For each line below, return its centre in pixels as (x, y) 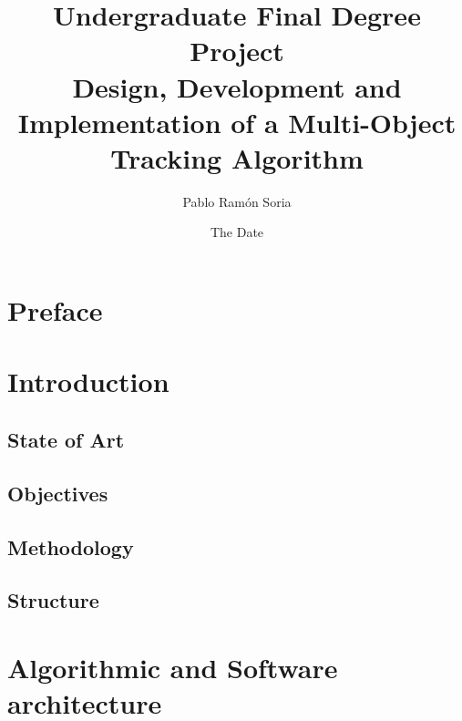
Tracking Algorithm (237, 157)
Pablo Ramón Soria (237, 201)
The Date (237, 232)
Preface (55, 310)
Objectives (58, 493)
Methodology (71, 546)
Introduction (88, 381)
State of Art (66, 440)
